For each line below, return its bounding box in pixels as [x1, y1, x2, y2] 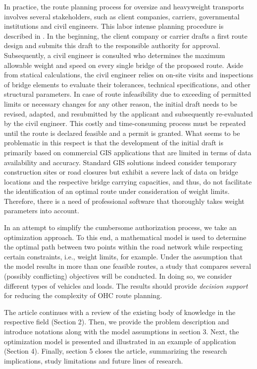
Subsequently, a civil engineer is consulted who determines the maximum [4, 50, 225, 60]
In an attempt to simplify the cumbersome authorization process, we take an [4, 222, 237, 233]
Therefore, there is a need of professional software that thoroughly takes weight [4, 195, 245, 206]
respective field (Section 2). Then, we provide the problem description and [4, 316, 229, 327]
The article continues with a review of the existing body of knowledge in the [4, 307, 236, 317]
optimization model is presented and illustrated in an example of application [4, 336, 236, 346]
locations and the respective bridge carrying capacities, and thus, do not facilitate [4, 176, 252, 186]
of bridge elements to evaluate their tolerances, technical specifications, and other [4, 79, 251, 89]
